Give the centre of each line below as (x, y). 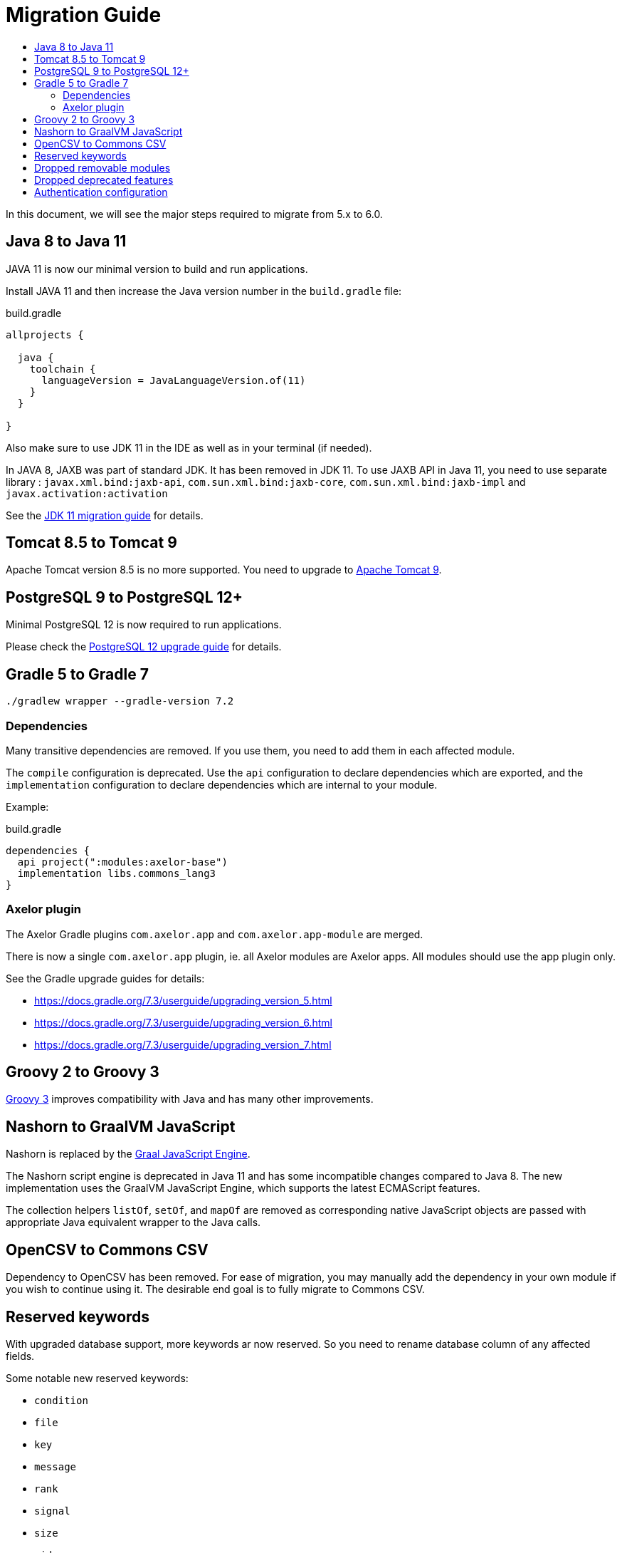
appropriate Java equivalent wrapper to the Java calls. (133, 1222)
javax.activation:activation (87, 493)
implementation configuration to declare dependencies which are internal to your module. (222, 784)
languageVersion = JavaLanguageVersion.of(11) (174, 380)
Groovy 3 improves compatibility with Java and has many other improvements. (190, 1099)
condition (61, 1401)
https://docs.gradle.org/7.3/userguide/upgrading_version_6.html (183, 1022)
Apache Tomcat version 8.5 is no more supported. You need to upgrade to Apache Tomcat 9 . (224, 570)
